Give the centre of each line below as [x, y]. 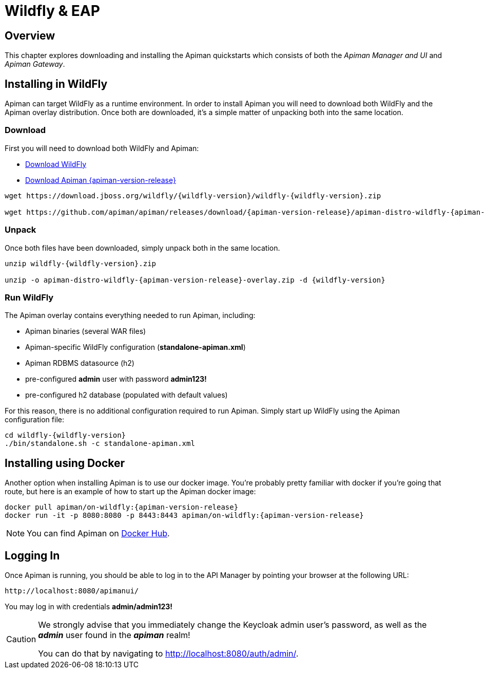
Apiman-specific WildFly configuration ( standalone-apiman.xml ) [135, 347]
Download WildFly [56, 164]
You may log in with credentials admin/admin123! [89, 606]
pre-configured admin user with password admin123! [116, 379]
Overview [30, 35]
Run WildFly [29, 297]
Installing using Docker [65, 463]
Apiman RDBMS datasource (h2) [80, 363]
